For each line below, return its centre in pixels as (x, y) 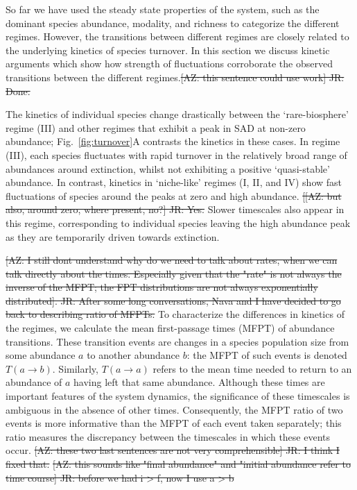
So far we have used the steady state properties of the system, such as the (163, 9)
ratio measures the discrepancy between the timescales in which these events (168, 436)
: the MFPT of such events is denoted (267, 355)
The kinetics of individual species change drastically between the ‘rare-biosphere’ (177, 114)
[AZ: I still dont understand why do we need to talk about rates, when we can (172, 260)
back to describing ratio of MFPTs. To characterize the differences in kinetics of (175, 314)
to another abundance (133, 355)
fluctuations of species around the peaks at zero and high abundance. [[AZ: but (174, 195)
